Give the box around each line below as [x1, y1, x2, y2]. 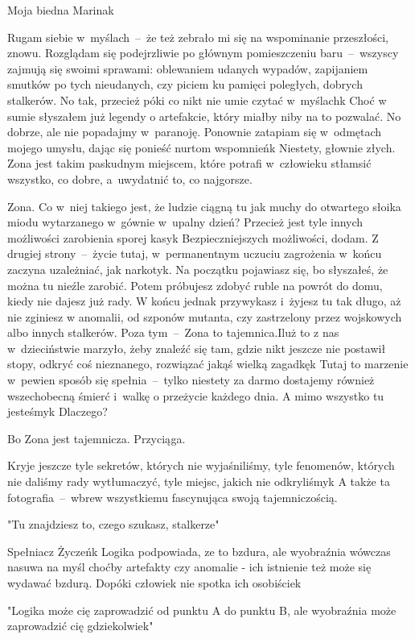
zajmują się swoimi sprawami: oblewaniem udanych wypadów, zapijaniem [7, 60, 368, 77]
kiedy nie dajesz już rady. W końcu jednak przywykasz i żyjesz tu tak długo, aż [7, 293, 401, 309]
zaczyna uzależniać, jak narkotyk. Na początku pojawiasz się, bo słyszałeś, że [7, 260, 388, 277]
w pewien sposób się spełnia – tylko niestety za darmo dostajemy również [7, 371, 375, 388]
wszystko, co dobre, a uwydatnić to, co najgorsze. [7, 170, 253, 187]
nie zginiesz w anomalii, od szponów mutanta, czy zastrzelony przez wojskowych [7, 308, 402, 325]
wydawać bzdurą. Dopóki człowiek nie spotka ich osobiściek [7, 575, 302, 591]
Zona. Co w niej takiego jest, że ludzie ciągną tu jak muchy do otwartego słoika [7, 197, 401, 214]
